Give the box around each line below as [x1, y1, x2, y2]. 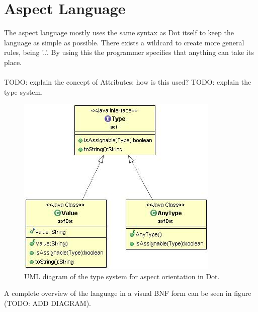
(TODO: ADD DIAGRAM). [4, 298, 91, 308]
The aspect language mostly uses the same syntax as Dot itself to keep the [4, 27, 234, 38]
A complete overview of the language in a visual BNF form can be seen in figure [4, 288, 251, 298]
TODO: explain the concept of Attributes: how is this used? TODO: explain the [4, 77, 251, 87]
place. [4, 56, 22, 67]
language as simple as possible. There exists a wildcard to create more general [4, 37, 244, 47]
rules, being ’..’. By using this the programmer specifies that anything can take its [4, 47, 254, 57]
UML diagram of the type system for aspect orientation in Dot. [24, 271, 220, 281]
